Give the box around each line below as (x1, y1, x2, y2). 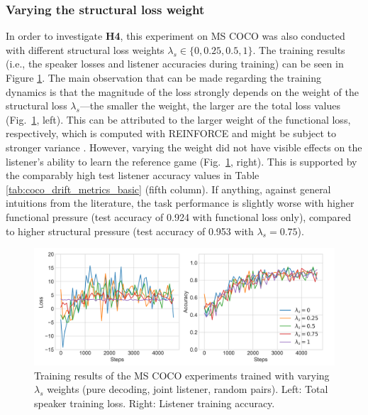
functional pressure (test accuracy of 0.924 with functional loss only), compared (6, 209, 352, 224)
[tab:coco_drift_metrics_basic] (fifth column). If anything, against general (6, 181, 331, 196)
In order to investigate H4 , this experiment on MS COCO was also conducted (6, 28, 345, 43)
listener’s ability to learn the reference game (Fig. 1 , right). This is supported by (6, 153, 357, 168)
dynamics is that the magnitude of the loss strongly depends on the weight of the (6, 84, 359, 99)
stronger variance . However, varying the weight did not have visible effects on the (6, 139, 362, 154)
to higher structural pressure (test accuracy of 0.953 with (6, 223, 254, 238)
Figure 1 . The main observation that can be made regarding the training (6, 70, 321, 85)
